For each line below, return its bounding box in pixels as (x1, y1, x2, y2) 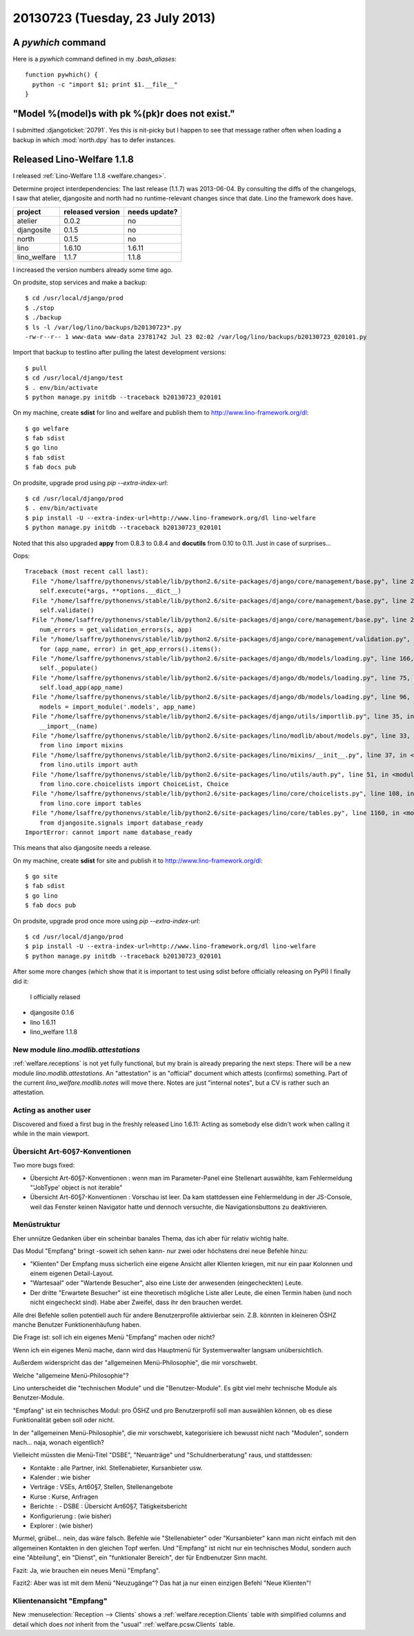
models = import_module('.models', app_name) (39, 702, 197, 711)
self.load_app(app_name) (39, 684, 124, 691)
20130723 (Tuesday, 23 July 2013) (12, 10, 216, 26)
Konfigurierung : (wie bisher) (30, 1512, 112, 1520)
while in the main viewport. (12, 1130, 90, 1138)
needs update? (128, 207, 178, 217)
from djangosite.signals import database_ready (39, 818, 204, 827)
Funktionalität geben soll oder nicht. (12, 1416, 115, 1424)
